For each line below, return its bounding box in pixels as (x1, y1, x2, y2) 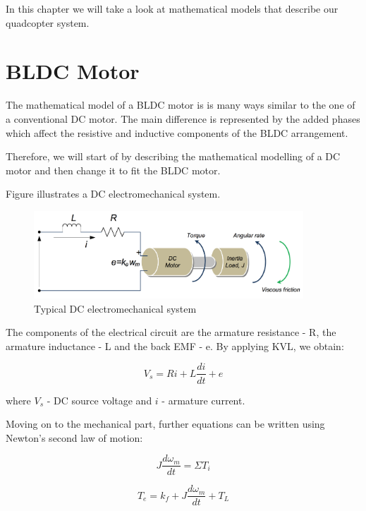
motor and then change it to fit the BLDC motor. (6, 162, 221, 177)
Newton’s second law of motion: (6, 430, 143, 445)
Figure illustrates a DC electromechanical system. (6, 186, 221, 201)
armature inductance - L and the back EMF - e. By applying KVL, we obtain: (6, 338, 344, 353)
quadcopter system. (6, 15, 90, 30)
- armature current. (161, 392, 245, 407)
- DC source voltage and (47, 392, 152, 407)
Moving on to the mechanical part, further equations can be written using (6, 416, 325, 431)
